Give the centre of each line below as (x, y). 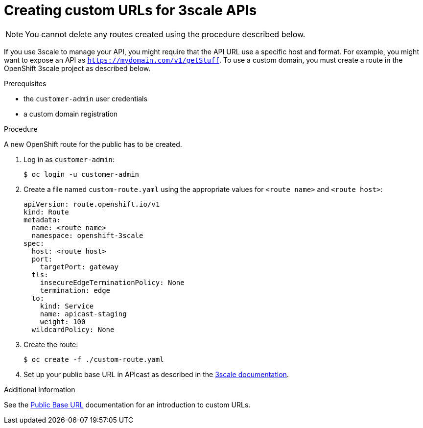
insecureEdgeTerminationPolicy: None (112, 282)
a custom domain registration (71, 114)
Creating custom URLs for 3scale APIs (130, 10)
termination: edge (75, 290)
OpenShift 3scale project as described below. (77, 68)
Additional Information (40, 389)
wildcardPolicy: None (73, 329)
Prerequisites (25, 83)
